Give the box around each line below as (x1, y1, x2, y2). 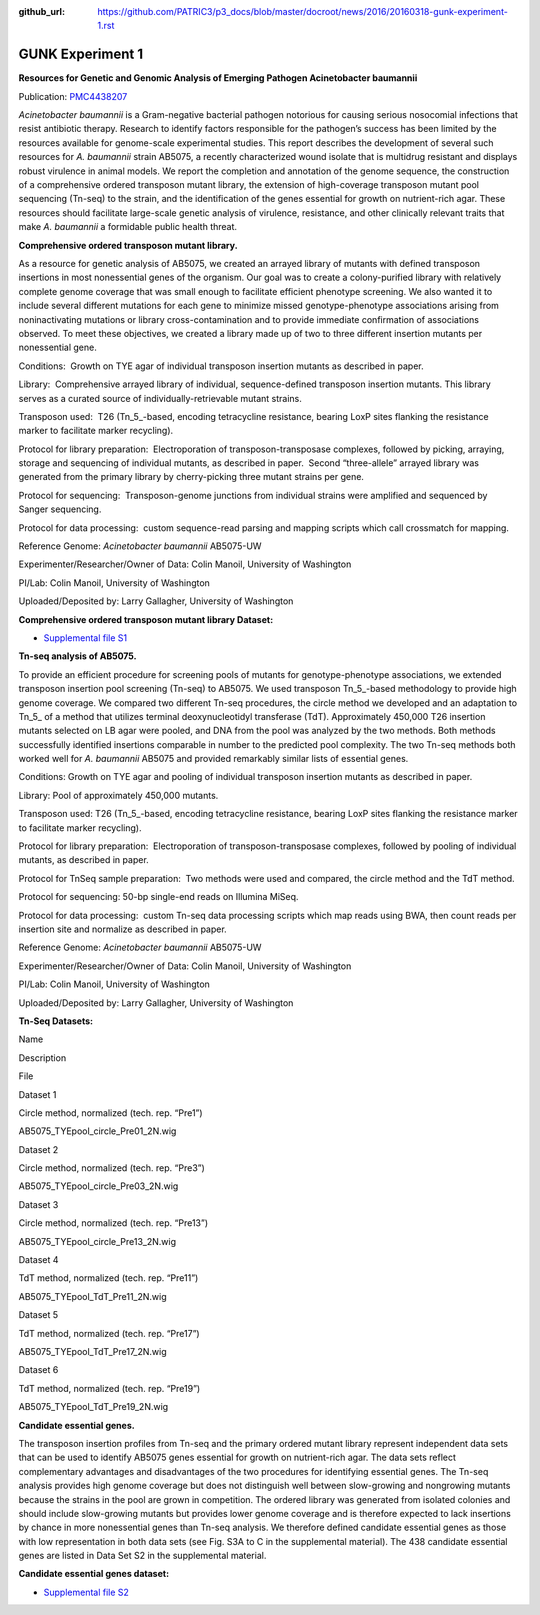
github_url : (18, 6, 65, 17)
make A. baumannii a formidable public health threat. (18, 221, 238, 233)
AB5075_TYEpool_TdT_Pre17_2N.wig (18, 1345, 167, 1357)
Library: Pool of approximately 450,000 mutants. (18, 789, 219, 801)
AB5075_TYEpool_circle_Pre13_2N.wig (18, 1235, 177, 1247)
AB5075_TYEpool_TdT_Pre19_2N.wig (18, 1401, 169, 1413)
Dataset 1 (18, 1088, 57, 1100)
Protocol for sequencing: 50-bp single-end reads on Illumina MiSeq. (18, 891, 299, 903)
